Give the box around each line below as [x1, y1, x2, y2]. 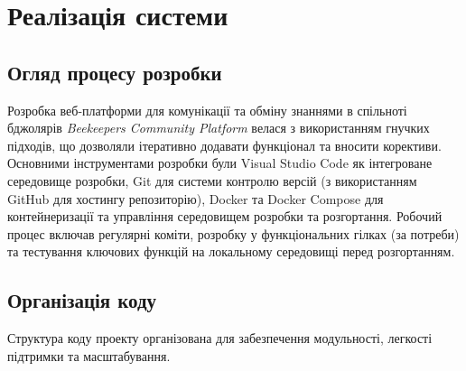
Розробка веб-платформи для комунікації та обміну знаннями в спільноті [7, 100, 407, 119]
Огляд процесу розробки [7, 58, 222, 86]
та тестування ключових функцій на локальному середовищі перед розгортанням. [7, 242, 455, 261]
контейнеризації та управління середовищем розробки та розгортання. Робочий [7, 207, 443, 226]
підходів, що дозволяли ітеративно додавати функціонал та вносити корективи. [7, 135, 442, 154]
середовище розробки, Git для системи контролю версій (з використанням [7, 171, 417, 190]
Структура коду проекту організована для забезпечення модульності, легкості [7, 329, 433, 348]
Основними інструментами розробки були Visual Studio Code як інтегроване [7, 153, 433, 172]
